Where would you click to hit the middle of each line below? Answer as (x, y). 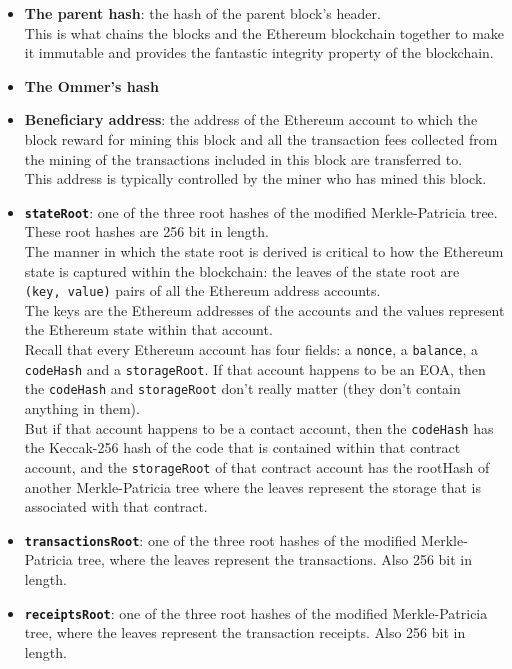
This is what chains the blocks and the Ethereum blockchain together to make (264, 32)
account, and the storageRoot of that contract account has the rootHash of (257, 466)
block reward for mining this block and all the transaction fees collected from (261, 138)
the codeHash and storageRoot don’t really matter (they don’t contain (242, 388)
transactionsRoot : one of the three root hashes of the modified (220, 539)
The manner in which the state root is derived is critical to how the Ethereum (264, 251)
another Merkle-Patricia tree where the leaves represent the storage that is (252, 486)
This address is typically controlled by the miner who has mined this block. (255, 178)
